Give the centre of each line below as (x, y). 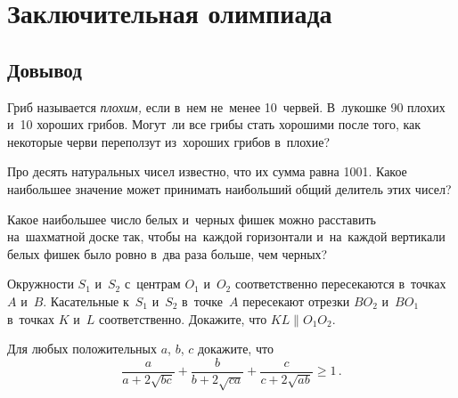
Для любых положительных (82, 349)
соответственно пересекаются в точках (340, 284)
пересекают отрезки (296, 301)
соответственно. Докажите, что (183, 318)
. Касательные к (86, 301)
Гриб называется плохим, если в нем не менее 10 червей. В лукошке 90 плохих (226, 106)
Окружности (41, 284)
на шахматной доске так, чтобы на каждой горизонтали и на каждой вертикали (226, 236)
